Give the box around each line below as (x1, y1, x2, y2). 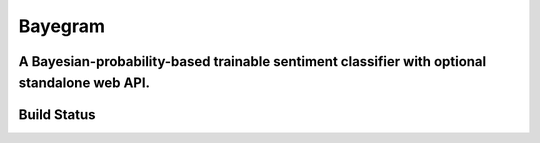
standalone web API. (18, 74, 150, 91)
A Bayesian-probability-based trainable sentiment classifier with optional (18, 53, 487, 70)
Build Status (18, 106, 96, 123)
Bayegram (18, 15, 105, 37)
